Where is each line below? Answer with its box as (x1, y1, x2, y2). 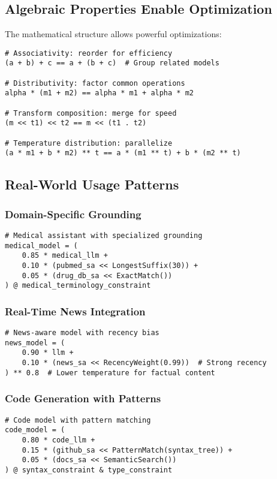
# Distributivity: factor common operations (5, 79, 185, 88)
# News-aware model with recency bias (5, 329, 159, 338)
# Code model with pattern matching (5, 415, 151, 424)
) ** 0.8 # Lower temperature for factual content (5, 368, 215, 377)
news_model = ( (5, 338, 65, 347)
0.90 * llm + (22, 348, 74, 357)
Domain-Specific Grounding (5, 206, 141, 221)
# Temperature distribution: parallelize (5, 138, 173, 147)
